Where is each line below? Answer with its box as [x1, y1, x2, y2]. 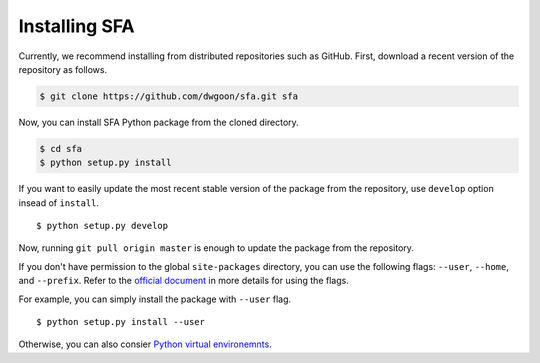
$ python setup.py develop [36, 220, 169, 232]
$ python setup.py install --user [36, 316, 205, 327]
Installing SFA [18, 15, 135, 37]
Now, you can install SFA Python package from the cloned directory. [18, 116, 299, 128]
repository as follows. [18, 63, 108, 75]
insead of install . [18, 196, 100, 209]
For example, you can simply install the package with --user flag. [18, 293, 292, 305]
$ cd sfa [39, 143, 83, 154]
